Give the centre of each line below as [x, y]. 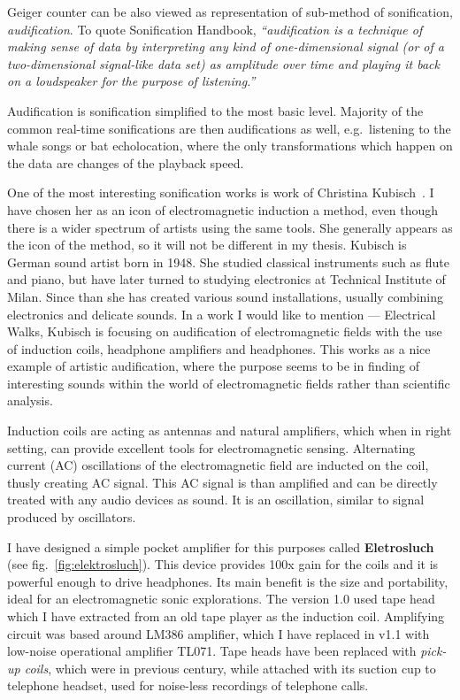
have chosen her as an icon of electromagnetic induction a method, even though [223, 209]
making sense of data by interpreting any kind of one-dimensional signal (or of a [226, 46]
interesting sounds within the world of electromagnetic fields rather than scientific [229, 383]
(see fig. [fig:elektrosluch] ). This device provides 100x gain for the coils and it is [223, 564]
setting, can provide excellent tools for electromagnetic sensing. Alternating [211, 447]
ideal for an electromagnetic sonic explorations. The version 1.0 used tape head [221, 599]
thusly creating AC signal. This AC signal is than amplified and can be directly [222, 482]
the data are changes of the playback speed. [126, 162]
